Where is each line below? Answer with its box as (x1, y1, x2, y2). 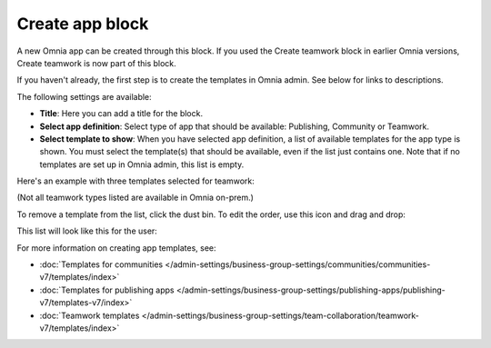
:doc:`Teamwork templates (39, 310, 140, 321)
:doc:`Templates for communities (39, 259, 164, 270)
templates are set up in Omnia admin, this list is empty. (39, 159, 245, 170)
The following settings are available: (16, 91, 152, 102)
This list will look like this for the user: (16, 225, 158, 236)
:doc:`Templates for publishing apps (39, 284, 175, 295)
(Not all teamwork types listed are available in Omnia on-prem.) (16, 192, 255, 204)
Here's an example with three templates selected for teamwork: (16, 175, 255, 186)
